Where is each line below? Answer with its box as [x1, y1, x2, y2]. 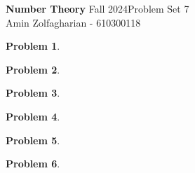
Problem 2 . [6, 62, 60, 76]
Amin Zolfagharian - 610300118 [6, 15, 141, 29]
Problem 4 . [6, 109, 60, 123]
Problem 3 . [6, 85, 60, 100]
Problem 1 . [6, 39, 60, 53]
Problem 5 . [6, 132, 60, 147]
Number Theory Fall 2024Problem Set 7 [6, 1, 189, 15]
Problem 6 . [6, 156, 60, 171]
